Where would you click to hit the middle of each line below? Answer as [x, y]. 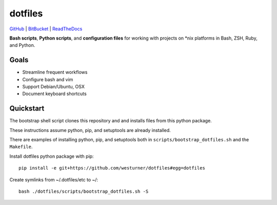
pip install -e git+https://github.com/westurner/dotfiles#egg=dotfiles [112, 168]
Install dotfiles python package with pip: [52, 156]
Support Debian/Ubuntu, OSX [53, 87]
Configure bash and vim [48, 79]
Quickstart [27, 109]
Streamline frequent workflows [55, 72]
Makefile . [21, 147]
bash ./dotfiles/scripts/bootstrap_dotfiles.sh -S [84, 192]
